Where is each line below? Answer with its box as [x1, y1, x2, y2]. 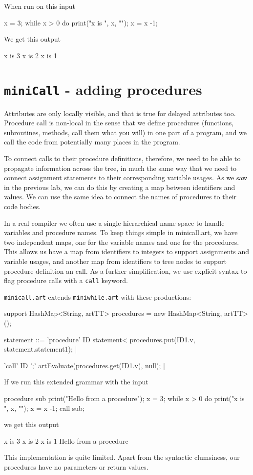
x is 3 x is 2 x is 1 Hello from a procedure [4, 435, 128, 446]
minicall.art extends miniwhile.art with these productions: [4, 291, 191, 302]
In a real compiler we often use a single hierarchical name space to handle [4, 217, 225, 228]
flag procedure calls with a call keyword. [4, 275, 128, 285]
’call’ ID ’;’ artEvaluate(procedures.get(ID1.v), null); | [4, 360, 165, 370]
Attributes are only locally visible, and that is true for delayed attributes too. [4, 108, 236, 118]
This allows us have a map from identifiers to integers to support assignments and [4, 246, 250, 257]
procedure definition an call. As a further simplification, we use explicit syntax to [4, 265, 247, 276]
